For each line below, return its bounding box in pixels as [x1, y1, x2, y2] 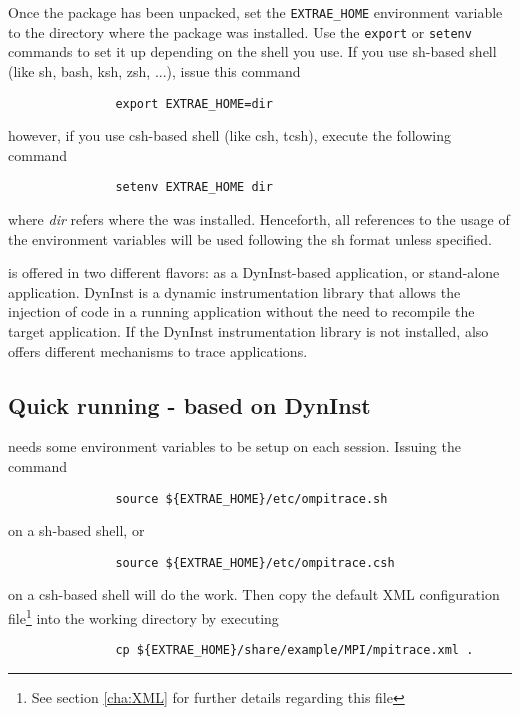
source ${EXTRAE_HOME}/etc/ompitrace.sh [115, 491, 388, 506]
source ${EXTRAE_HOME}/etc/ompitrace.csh [115, 555, 395, 570]
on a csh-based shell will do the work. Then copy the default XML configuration [8, 584, 500, 605]
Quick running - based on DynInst [8, 389, 371, 420]
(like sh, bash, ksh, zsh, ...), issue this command [8, 60, 301, 81]
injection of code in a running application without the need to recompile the [8, 301, 475, 322]
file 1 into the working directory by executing [8, 605, 279, 628]
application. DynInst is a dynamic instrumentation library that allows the [8, 281, 461, 302]
